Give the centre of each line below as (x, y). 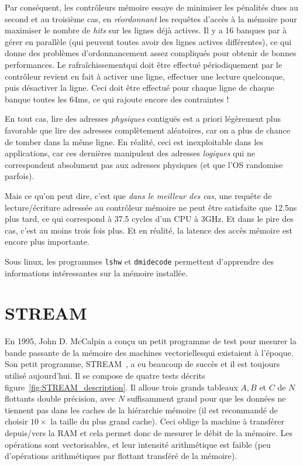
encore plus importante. (47, 241)
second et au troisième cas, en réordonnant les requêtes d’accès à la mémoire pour (151, 18)
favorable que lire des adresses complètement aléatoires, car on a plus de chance (147, 130)
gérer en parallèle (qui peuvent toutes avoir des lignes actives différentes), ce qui (148, 41)
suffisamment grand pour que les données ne (206, 398)
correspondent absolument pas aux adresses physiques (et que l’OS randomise (144, 164)
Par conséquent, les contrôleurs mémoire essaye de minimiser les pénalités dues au (151, 7)
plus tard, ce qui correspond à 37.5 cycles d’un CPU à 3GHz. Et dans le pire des (149, 219)
